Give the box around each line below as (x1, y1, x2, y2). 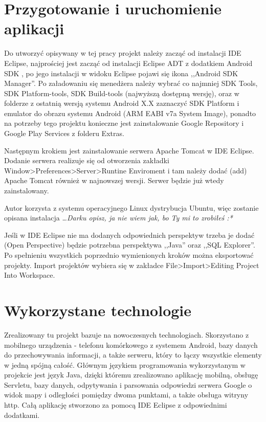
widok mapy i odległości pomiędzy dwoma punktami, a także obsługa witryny (4, 389, 249, 400)
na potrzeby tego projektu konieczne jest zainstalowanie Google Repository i (4, 118, 244, 128)
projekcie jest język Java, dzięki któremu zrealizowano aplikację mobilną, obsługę (4, 369, 258, 380)
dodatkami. (4, 409, 40, 420)
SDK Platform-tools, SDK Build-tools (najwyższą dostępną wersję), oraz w (4, 87, 239, 98)
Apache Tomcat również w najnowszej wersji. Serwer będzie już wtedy (4, 175, 224, 186)
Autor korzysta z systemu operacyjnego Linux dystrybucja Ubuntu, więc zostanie (4, 202, 259, 213)
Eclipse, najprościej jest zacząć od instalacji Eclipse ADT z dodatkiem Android (4, 57, 253, 68)
